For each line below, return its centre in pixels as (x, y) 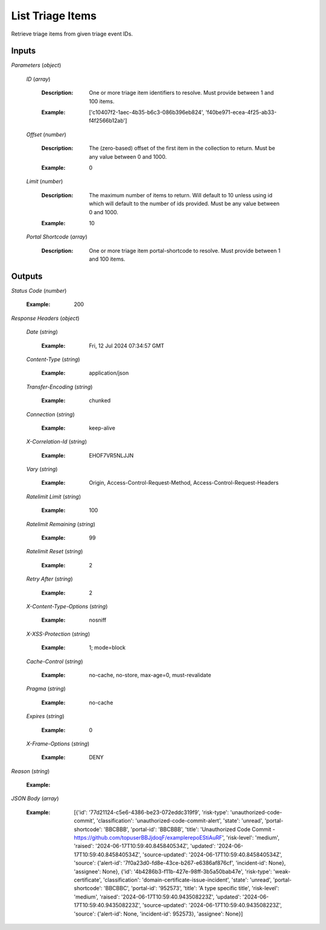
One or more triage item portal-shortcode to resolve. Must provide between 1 (185, 250)
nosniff (98, 620)
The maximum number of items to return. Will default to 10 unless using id (181, 195)
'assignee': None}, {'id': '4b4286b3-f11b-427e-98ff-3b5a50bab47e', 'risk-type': (173, 871)
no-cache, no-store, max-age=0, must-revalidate (150, 675)
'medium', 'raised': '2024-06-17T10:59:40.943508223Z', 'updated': (158, 897)
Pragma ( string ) (46, 689)
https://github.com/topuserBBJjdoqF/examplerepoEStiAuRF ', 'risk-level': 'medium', (177, 838)
